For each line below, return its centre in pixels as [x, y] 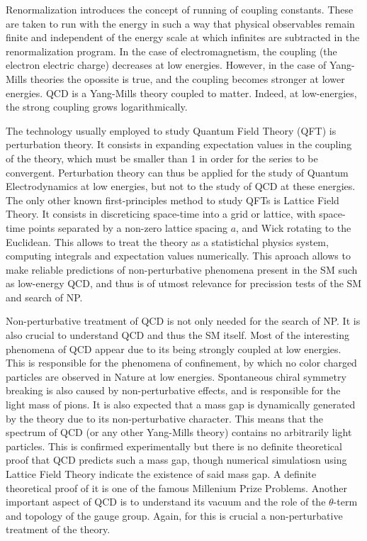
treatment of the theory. [58, 529]
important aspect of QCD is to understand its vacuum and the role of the [166, 502]
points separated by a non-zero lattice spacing [128, 227]
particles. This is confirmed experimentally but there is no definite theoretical [174, 446]
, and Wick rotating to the [294, 227]
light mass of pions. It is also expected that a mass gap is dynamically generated [181, 405]
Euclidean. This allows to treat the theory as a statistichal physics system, [167, 241]
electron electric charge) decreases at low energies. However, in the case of [166, 65]
